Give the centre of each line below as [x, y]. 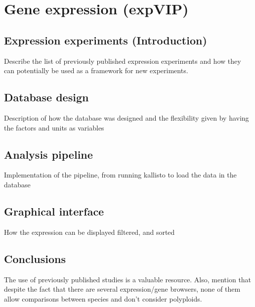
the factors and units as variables [54, 127]
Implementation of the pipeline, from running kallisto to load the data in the [120, 175]
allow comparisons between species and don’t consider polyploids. [103, 298]
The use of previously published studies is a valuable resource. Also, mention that [128, 279]
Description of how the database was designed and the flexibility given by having [127, 117]
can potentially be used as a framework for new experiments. [96, 70]
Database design [46, 97]
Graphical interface [54, 211]
